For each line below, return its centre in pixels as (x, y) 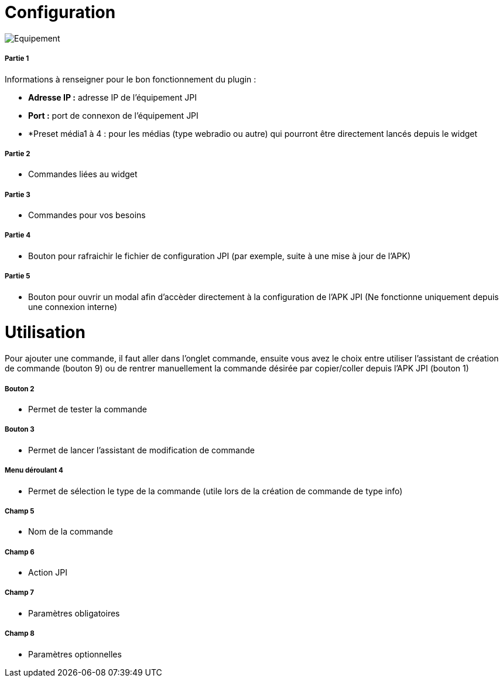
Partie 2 (18, 154)
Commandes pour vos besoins (87, 215)
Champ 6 (20, 552)
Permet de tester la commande (88, 409)
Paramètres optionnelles (75, 654)
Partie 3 (18, 194)
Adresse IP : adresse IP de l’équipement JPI (112, 97)
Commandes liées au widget (83, 174)
